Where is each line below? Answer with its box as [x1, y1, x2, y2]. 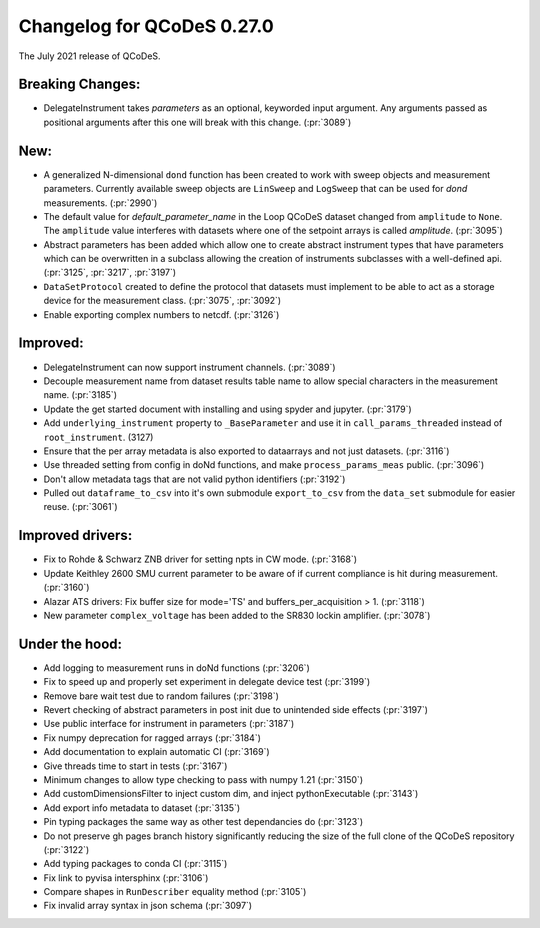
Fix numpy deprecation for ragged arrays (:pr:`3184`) [43, 731, 262, 744]
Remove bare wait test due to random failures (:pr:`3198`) [43, 690, 280, 702]
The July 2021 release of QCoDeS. [18, 50, 161, 62]
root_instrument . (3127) [43, 431, 154, 443]
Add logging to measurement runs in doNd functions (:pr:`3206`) [43, 661, 310, 674]
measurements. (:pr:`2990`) [43, 196, 158, 209]
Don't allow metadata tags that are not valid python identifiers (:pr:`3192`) [43, 473, 346, 485]
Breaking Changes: [18, 76, 141, 93]
